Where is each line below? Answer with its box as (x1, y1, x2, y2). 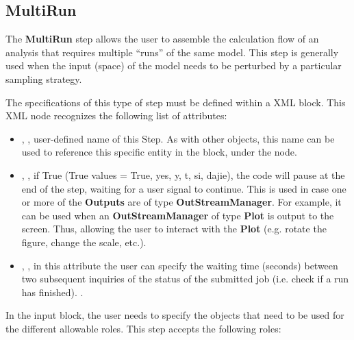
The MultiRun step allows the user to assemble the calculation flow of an (5, 32, 319, 46)
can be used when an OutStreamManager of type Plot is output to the (21, 208, 334, 222)
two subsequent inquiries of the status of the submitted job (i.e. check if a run (21, 271, 349, 286)
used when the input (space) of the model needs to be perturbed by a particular (5, 58, 342, 73)
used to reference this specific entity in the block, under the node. (21, 145, 297, 159)
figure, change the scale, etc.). (21, 234, 147, 249)
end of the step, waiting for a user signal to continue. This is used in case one (21, 181, 346, 195)
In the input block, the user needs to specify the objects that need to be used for (5, 308, 344, 322)
